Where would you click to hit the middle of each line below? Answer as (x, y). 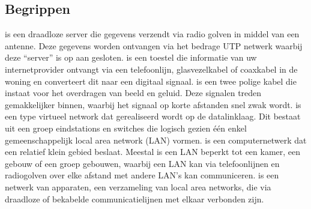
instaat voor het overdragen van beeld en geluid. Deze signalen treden (133, 93)
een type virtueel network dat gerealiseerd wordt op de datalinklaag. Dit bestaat (153, 116)
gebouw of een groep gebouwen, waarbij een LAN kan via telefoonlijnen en (142, 163)
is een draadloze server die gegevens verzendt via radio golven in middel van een (152, 34)
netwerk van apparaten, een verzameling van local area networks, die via (138, 186)
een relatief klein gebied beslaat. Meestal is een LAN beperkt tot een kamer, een (153, 152)
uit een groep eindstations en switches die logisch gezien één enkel (126, 128)
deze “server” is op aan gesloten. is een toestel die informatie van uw (131, 57)
